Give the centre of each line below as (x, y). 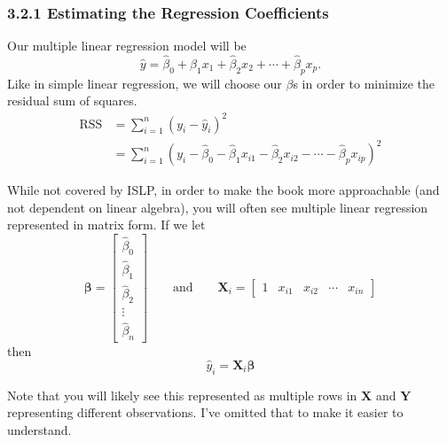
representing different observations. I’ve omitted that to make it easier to (205, 412)
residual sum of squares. (72, 101)
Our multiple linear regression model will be (127, 46)
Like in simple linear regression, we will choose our (145, 83)
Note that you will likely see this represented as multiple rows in (182, 395)
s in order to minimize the (364, 83)
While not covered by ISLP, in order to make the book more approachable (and (223, 190)
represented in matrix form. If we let (106, 225)
